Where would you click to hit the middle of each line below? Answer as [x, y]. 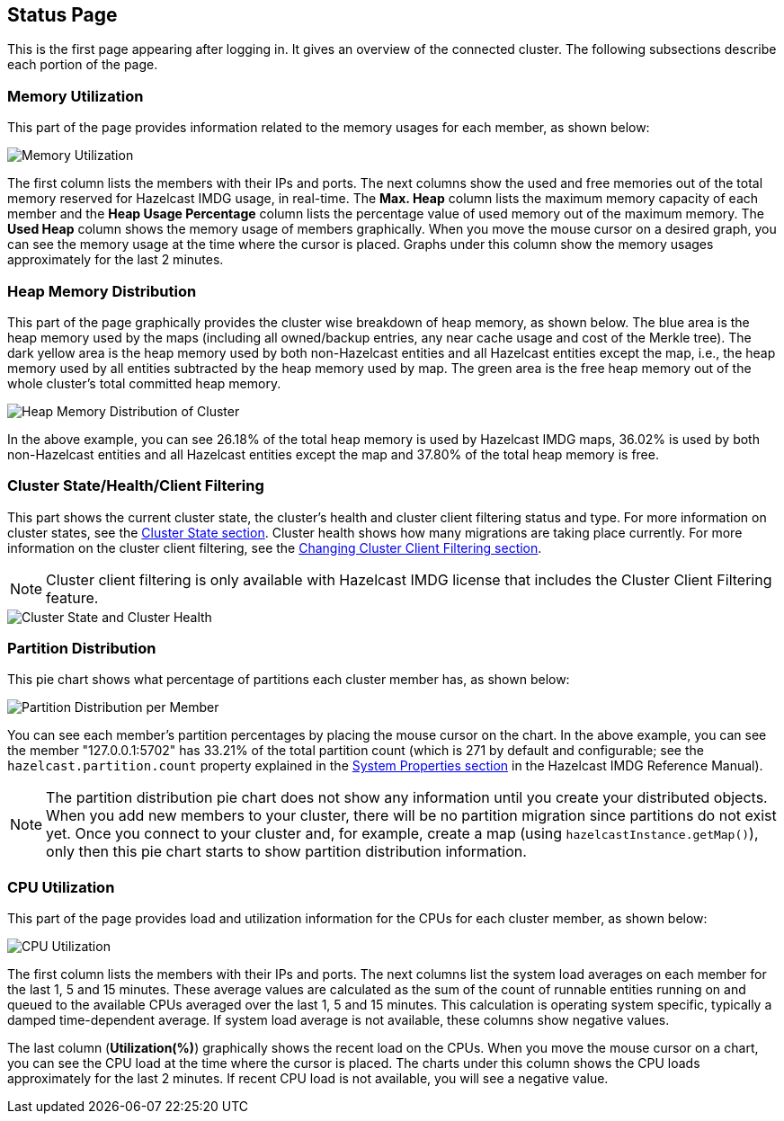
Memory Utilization [76, 96]
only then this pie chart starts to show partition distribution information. [286, 852]
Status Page [62, 15]
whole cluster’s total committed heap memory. [144, 383]
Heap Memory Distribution [102, 291]
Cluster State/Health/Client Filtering [136, 486]
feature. [72, 597]
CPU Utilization [61, 887]
